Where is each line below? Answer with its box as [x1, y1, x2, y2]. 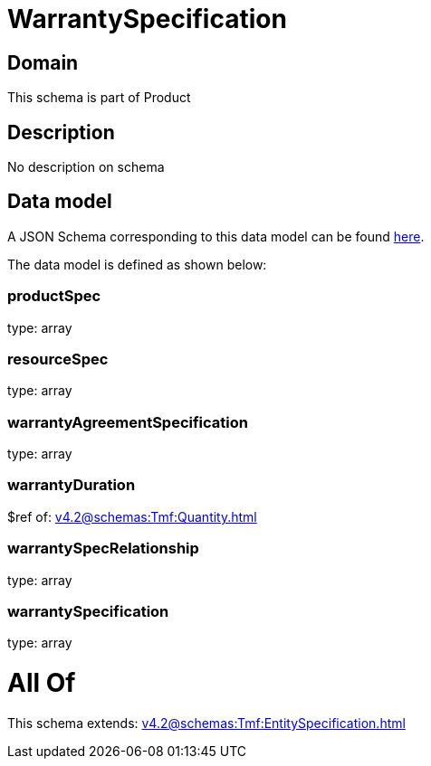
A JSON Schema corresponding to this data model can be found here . [7, 228, 425, 244]
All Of [7, 667, 76, 699]
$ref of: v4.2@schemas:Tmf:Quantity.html [7, 508, 257, 525]
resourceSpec [7, 349, 109, 368]
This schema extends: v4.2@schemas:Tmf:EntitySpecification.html [7, 714, 406, 731]
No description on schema [7, 159, 165, 175]
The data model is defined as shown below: [7, 256, 267, 272]
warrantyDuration [7, 476, 136, 495]
